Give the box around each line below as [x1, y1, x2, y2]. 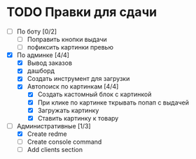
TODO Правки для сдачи [6, 4, 157, 20]
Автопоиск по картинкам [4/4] [27, 82, 119, 91]
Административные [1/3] [16, 121, 92, 130]
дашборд [27, 67, 55, 75]
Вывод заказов [27, 59, 73, 67]
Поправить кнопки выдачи [27, 36, 108, 43]
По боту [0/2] [16, 27, 57, 36]
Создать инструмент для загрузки [27, 75, 130, 83]
